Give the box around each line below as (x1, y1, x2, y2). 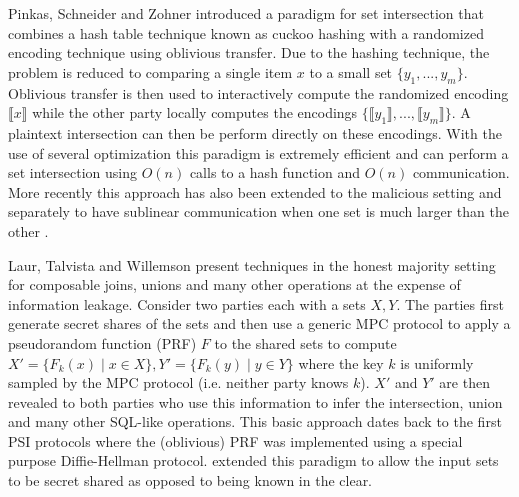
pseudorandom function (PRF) (8, 332, 197, 353)
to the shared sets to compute (214, 332, 397, 353)
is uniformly (400, 352, 474, 373)
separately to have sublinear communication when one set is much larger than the (8, 201, 509, 222)
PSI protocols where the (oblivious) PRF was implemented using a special (8, 430, 463, 451)
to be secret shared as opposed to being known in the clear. (8, 470, 373, 491)
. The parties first (396, 293, 504, 314)
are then (439, 372, 490, 393)
